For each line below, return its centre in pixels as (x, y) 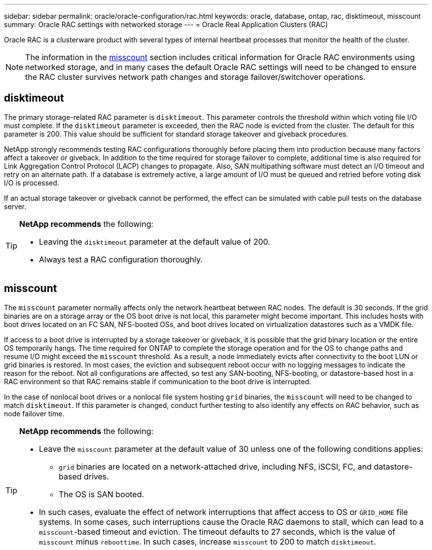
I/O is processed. (32, 183)
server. (15, 206)
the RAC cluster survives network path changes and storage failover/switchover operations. (196, 77)
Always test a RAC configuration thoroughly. (121, 259)
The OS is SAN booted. (102, 494)
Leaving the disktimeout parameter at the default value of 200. (155, 241)
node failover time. (34, 413)
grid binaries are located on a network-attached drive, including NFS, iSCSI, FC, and (215, 466)
